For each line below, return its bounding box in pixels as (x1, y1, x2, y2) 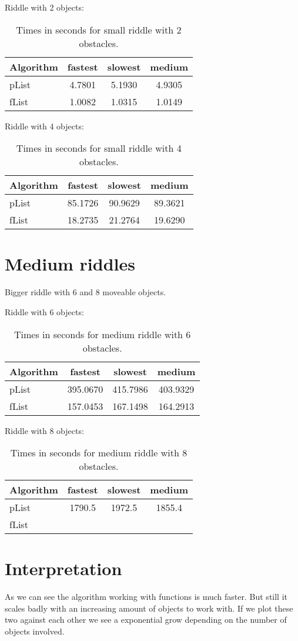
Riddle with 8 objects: (5, 424, 84, 436)
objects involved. (5, 625, 65, 637)
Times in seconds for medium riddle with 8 (10, 446, 187, 460)
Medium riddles (5, 252, 135, 276)
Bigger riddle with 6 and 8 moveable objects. (5, 286, 166, 298)
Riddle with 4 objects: (5, 119, 84, 132)
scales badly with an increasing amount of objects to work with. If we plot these (5, 602, 293, 614)
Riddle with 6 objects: (5, 305, 84, 318)
